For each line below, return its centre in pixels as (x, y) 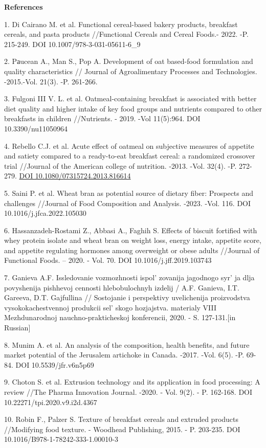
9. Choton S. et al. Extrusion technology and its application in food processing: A (132, 382)
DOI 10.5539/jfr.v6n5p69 (55, 364)
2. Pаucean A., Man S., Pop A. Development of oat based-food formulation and (129, 61)
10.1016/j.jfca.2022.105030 (45, 213)
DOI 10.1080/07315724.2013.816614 (75, 176)
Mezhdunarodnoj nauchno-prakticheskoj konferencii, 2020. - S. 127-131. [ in (120, 317)
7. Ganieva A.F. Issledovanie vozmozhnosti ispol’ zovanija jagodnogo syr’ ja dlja (129, 277)
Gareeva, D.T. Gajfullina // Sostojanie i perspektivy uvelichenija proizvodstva (127, 297)
